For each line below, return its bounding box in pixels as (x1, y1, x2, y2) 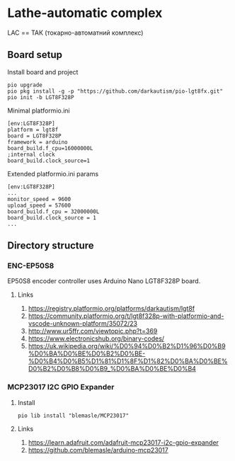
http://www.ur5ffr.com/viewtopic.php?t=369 (28, 327, 158, 336)
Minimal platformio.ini (7, 106, 71, 115)
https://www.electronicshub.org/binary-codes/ (28, 334, 165, 343)
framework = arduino (7, 138, 69, 146)
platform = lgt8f (7, 126, 59, 133)
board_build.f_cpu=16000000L (7, 144, 93, 152)
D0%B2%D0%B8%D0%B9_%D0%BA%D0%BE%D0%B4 (28, 365, 197, 373)
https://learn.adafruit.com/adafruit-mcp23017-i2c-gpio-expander (28, 438, 219, 447)
